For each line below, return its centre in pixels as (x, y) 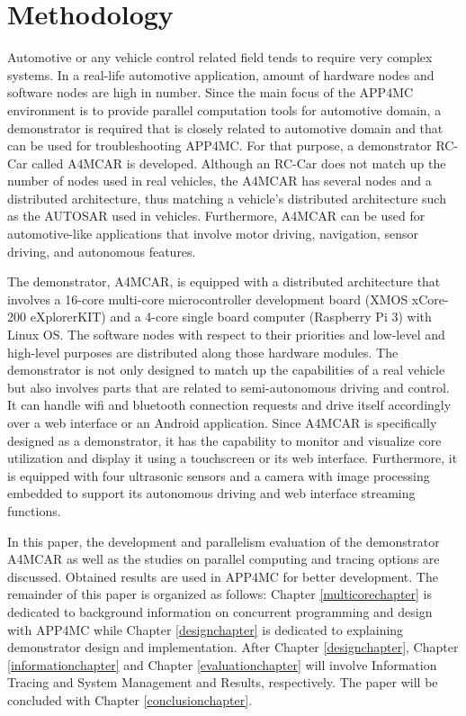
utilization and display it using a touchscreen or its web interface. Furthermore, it (233, 458)
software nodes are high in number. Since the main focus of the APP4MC (211, 92)
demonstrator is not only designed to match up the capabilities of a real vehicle (226, 370)
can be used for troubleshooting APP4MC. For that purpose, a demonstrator (220, 145)
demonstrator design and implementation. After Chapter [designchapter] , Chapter (233, 647)
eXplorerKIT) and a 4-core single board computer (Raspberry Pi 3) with (231, 317)
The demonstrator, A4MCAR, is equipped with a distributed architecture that (224, 281)
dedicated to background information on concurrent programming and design (220, 611)
